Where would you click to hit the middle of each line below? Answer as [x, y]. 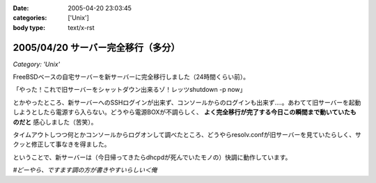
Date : [21, 8]
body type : [29, 27]
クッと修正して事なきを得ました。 [62, 144]
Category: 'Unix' [37, 64]
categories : [30, 18]
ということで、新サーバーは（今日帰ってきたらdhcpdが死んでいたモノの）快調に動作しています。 [152, 157]
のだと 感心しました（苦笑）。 [55, 122]
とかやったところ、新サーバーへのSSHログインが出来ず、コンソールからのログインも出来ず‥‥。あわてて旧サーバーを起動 [187, 102]
